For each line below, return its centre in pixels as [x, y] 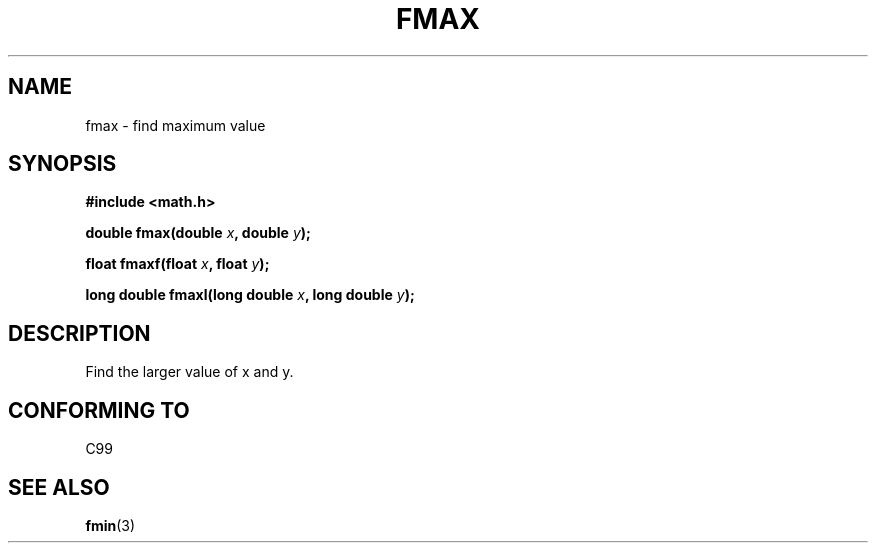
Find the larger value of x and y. [189, 372]
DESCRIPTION [79, 333]
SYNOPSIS [62, 164]
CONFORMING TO [99, 410]
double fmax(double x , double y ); [198, 233]
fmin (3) [110, 525]
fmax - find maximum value [175, 125]
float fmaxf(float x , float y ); [177, 264]
